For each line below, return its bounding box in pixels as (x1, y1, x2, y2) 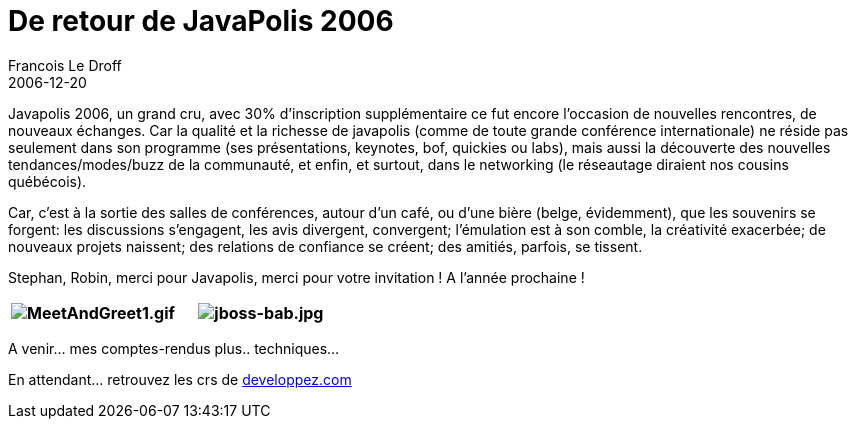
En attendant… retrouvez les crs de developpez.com (8, 370, 352, 388)
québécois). (8, 172, 87, 190)
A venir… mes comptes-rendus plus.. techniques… (8, 339, 340, 357)
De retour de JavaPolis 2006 (8, 4, 394, 38)
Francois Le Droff (8, 56, 122, 74)
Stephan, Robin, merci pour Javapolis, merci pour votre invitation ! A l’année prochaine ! (8, 268, 585, 286)
